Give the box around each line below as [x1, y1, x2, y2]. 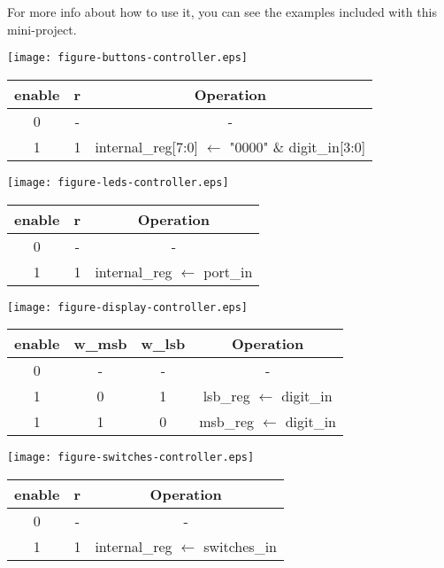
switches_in [203, 535, 277, 556]
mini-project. [7, 19, 77, 38]
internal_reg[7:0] [95, 136, 198, 157]
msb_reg [199, 411, 255, 432]
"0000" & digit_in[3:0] [229, 136, 366, 157]
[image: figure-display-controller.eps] [7, 300, 249, 314]
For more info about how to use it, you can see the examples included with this [7, 3, 437, 20]
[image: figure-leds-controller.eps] [7, 175, 229, 189]
